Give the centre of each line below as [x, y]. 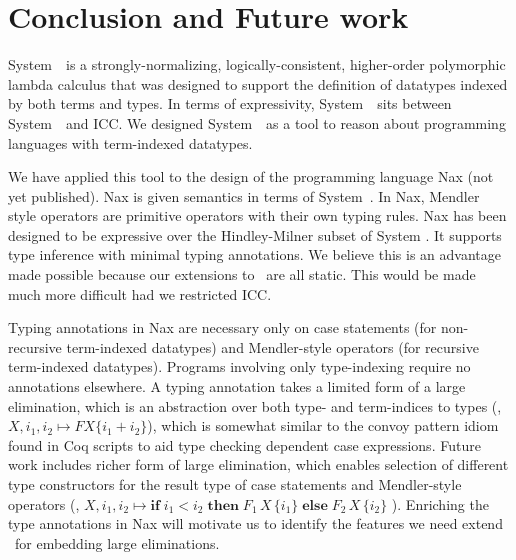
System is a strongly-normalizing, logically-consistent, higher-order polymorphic [257, 64]
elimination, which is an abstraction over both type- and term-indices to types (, [255, 405]
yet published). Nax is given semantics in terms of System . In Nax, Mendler [244, 195]
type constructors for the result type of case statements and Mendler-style [235, 484]
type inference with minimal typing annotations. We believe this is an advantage [255, 254]
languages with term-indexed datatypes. [130, 142]
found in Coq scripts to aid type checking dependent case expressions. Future [244, 444]
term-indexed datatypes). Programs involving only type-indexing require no [239, 366]
